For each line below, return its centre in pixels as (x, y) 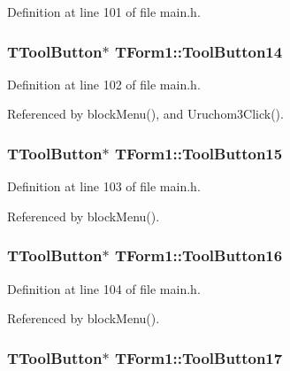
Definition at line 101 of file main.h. (104, 12)
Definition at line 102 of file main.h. (104, 84)
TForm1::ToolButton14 (198, 51)
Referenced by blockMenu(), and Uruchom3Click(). (145, 114)
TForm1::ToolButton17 (198, 357)
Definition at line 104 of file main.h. (104, 288)
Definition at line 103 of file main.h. (104, 186)
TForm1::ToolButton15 (198, 153)
